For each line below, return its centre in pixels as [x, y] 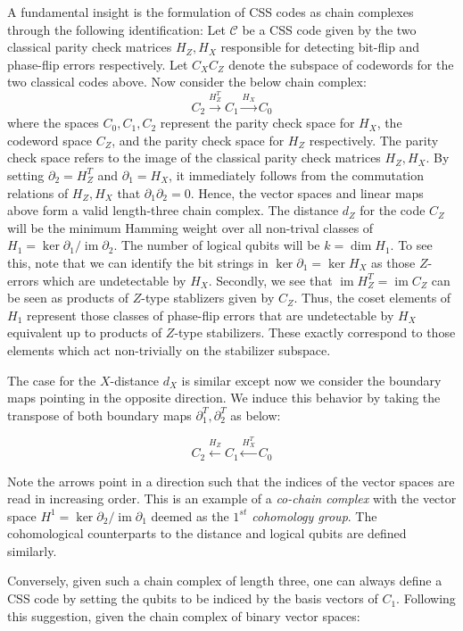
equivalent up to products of [85, 332]
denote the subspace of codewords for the [341, 64]
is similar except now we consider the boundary [311, 380]
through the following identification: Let [116, 29]
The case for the [52, 380]
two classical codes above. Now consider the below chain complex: [187, 82]
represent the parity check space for [257, 123]
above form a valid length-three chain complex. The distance [173, 210]
